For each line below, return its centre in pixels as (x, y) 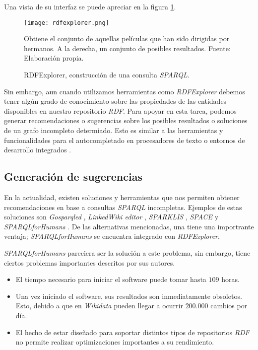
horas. (230, 279)
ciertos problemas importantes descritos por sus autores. (90, 262)
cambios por (229, 306)
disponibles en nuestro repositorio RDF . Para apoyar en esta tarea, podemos (120, 110)
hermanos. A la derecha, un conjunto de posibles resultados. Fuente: (127, 48)
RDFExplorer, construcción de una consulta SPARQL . (107, 75)
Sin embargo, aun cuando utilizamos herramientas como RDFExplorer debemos (125, 91)
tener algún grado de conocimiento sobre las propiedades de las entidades (115, 101)
